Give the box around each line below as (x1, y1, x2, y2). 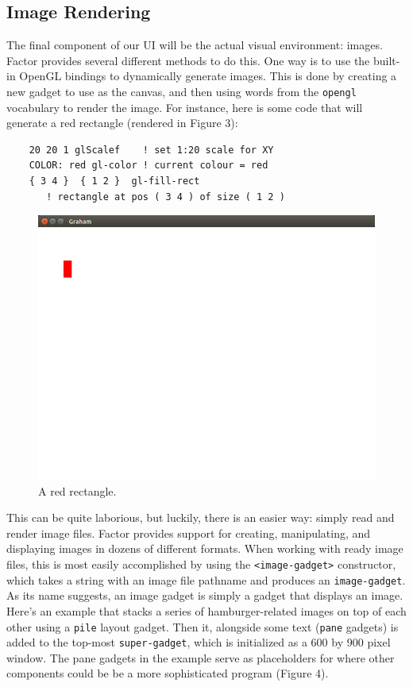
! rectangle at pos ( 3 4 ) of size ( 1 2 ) (46, 191, 285, 203)
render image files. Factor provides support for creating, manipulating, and (6, 524, 371, 541)
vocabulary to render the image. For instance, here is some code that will (6, 98, 363, 115)
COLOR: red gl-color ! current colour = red (29, 160, 268, 172)
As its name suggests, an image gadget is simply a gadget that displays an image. (6, 587, 403, 604)
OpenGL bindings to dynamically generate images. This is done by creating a (19, 68, 397, 84)
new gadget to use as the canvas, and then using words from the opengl (6, 83, 357, 99)
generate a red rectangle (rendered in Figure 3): (6, 114, 238, 131)
